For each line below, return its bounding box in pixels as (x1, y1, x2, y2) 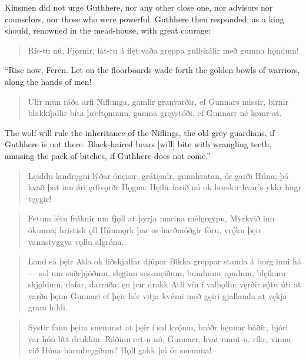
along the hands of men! (5, 75, 92, 87)
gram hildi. (28, 301, 68, 313)
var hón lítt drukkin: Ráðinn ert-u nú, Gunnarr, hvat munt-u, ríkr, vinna (28, 332, 291, 345)
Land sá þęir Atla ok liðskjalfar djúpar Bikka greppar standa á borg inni (28, 255, 290, 267)
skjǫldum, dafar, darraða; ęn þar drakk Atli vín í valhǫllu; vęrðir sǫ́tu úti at (28, 278, 301, 290)
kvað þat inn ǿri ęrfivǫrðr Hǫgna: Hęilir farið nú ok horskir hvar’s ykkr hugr (28, 181, 302, 193)
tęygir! (28, 192, 52, 204)
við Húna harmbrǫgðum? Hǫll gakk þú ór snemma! (28, 344, 212, 356)
